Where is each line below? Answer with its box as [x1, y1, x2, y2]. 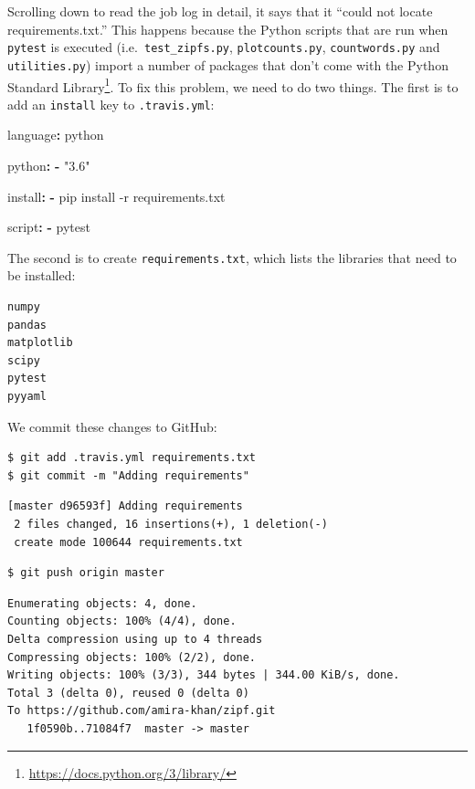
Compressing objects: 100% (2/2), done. [7, 650, 257, 664]
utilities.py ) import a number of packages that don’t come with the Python [7, 55, 449, 74]
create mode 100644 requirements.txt [14, 535, 243, 549]
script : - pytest [7, 217, 90, 237]
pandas [7, 318, 47, 331]
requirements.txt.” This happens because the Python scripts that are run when [7, 19, 449, 38]
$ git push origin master [7, 566, 164, 580]
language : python [7, 125, 104, 144]
